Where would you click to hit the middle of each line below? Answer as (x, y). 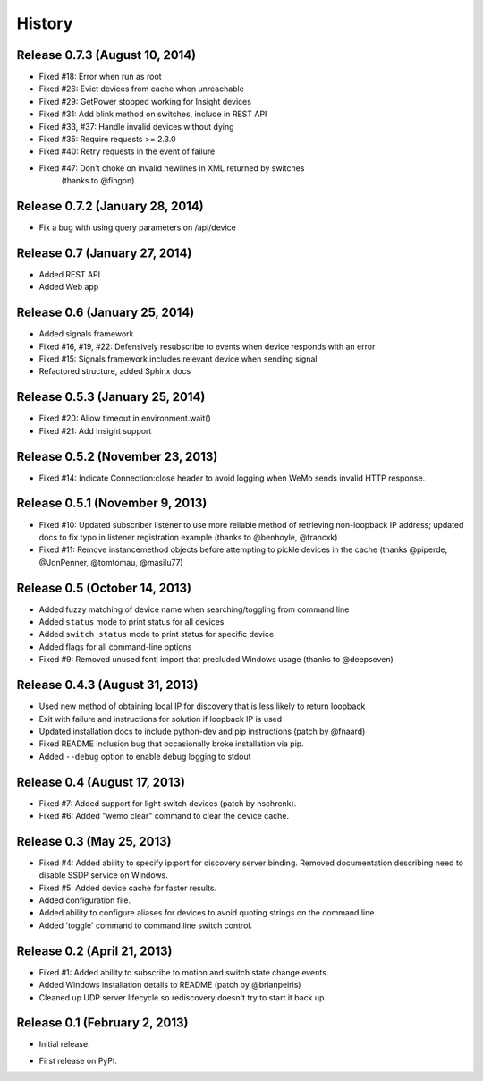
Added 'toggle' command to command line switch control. (146, 925)
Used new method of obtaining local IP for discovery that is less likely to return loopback (202, 706)
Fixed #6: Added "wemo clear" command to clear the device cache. (164, 815)
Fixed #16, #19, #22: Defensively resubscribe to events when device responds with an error (207, 346)
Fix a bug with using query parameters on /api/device (137, 227)
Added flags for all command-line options (115, 647)
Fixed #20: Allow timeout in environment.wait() (125, 418)
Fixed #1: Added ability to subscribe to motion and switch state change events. (184, 972)
